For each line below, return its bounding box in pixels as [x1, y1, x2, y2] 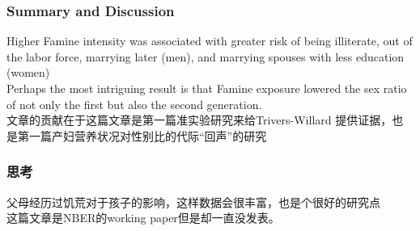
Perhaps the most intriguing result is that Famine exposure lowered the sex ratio [6, 80, 407, 96]
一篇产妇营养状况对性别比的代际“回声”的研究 [28, 127, 267, 144]
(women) [6, 64, 50, 81]
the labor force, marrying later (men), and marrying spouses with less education [6, 48, 405, 65]
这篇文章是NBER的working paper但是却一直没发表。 [6, 209, 280, 226]
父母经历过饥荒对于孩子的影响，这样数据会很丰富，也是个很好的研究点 [6, 193, 380, 210]
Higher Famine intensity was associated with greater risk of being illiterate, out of [6, 32, 413, 49]
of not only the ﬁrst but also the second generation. [6, 95, 262, 112]
